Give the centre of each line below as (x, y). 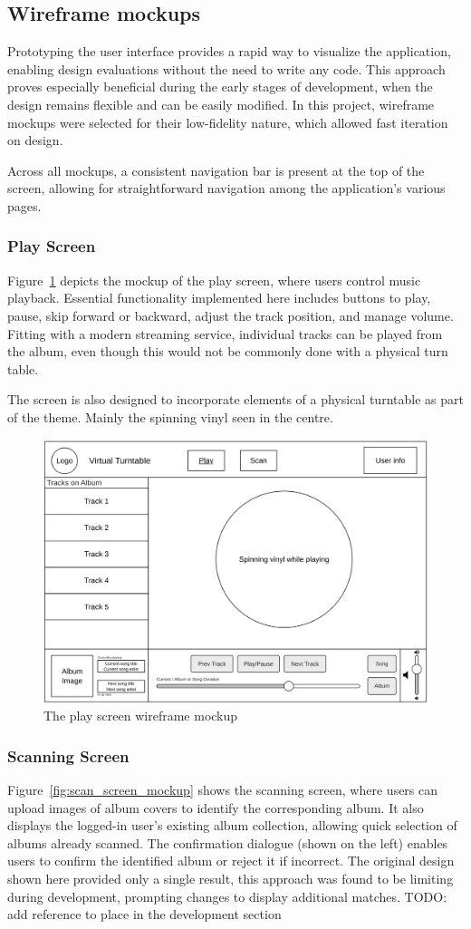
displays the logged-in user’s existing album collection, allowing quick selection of (232, 825)
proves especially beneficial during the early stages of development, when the (220, 87)
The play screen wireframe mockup (141, 716)
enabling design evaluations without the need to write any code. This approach (226, 68)
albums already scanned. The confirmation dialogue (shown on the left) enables (228, 842)
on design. (35, 140)
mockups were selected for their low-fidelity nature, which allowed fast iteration (228, 122)
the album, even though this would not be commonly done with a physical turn (228, 351)
